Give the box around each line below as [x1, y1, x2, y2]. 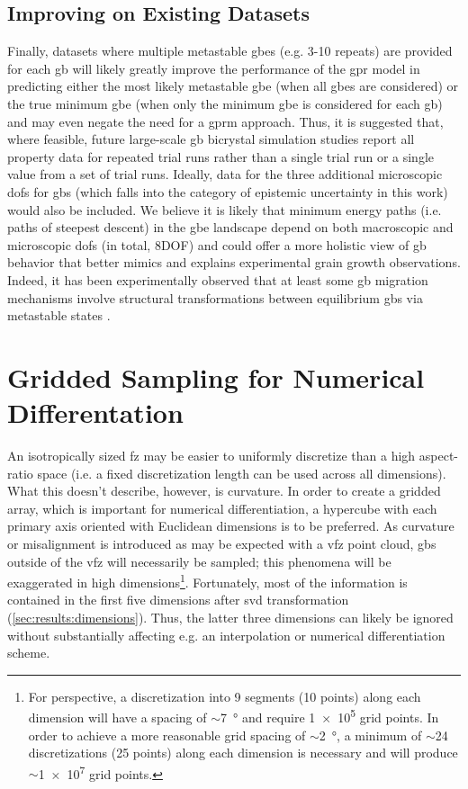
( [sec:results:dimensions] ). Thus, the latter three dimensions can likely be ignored [7, 608, 454, 627]
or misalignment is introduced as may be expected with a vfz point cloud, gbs [7, 533, 436, 552]
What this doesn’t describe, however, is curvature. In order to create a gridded [7, 481, 441, 500]
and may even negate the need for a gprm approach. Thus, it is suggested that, [7, 112, 444, 130]
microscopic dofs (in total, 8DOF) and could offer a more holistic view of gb [7, 235, 427, 254]
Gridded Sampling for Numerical [7, 358, 425, 395]
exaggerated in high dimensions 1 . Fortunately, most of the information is [7, 570, 408, 591]
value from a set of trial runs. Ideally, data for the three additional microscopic [7, 165, 443, 184]
